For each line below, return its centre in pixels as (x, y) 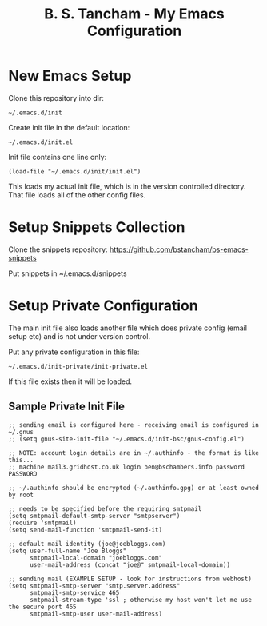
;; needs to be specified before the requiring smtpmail (105, 508)
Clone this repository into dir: (56, 98)
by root (21, 495)
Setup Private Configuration (103, 306)
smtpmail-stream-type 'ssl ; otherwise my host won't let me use (140, 600)
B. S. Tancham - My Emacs (134, 14)
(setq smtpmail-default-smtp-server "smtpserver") (94, 516)
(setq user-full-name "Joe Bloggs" (68, 551)
